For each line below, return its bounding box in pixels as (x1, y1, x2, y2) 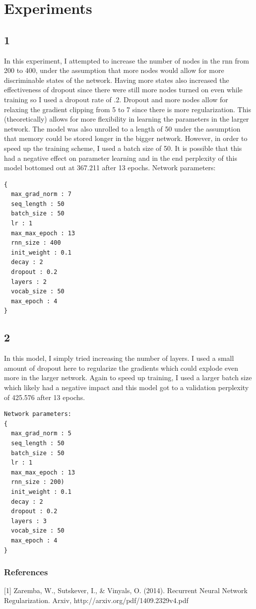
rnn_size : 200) (11, 478, 64, 486)
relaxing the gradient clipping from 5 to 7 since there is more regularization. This (4, 104, 251, 114)
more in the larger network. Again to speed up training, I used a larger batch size (4, 372, 252, 383)
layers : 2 (11, 278, 47, 285)
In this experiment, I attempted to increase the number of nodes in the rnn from (4, 55, 249, 66)
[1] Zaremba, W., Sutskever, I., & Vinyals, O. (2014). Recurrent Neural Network (4, 585, 248, 596)
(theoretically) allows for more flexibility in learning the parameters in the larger (4, 114, 249, 124)
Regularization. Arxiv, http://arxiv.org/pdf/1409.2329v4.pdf (4, 595, 189, 605)
